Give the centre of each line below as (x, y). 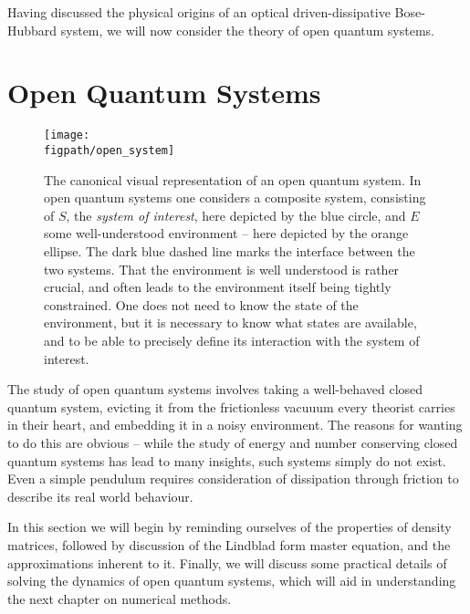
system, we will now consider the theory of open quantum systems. (248, 30)
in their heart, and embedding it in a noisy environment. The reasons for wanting (235, 425)
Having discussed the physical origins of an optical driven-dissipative (199, 12)
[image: (67, 135)
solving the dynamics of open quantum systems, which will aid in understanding (232, 581)
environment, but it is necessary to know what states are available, (230, 323)
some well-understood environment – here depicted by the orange (226, 233)
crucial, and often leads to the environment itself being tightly (218, 287)
